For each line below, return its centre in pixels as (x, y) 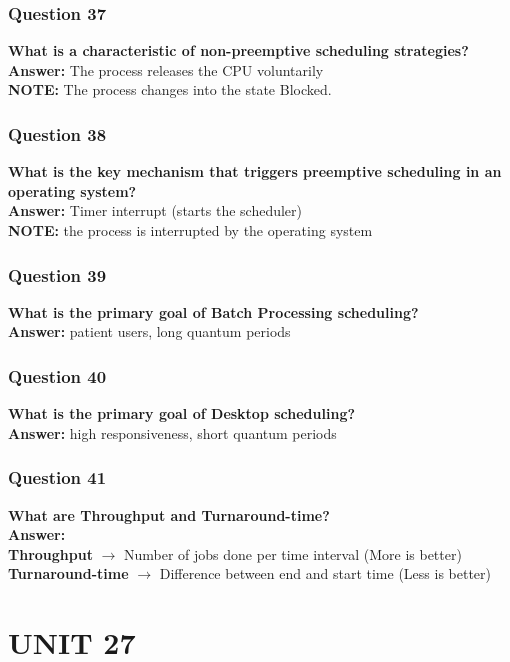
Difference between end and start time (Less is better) (325, 573)
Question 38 (57, 133)
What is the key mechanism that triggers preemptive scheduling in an (255, 171)
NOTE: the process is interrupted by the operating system (190, 230)
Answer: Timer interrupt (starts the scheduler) (155, 210)
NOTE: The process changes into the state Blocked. (170, 89)
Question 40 (57, 375)
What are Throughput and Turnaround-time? (169, 514)
